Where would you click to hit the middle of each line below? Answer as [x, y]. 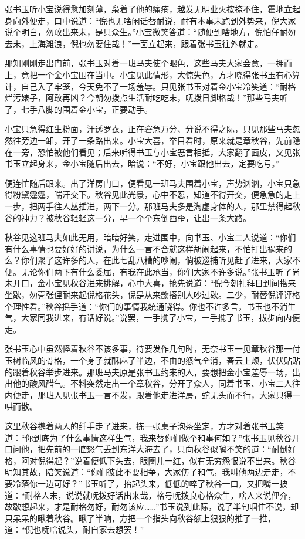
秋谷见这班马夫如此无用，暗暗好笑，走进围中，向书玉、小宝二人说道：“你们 [150, 237]
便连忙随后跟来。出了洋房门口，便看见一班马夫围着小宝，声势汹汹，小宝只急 [152, 183]
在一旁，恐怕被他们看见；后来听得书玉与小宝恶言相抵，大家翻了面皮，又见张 [152, 152]
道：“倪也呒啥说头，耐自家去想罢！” [74, 529]
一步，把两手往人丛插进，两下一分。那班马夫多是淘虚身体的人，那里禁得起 [148, 206]
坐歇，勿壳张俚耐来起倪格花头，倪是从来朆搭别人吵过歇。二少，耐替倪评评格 [152, 295]
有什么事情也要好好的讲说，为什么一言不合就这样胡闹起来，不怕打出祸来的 [148, 248]
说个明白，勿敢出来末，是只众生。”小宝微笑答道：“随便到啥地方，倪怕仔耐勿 [150, 32]
